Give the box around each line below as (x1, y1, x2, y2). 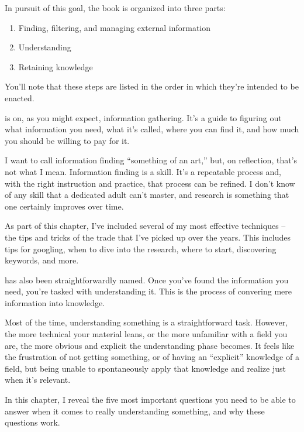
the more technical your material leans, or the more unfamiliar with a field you (5, 328, 288, 340)
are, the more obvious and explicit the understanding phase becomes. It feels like (5, 339, 295, 351)
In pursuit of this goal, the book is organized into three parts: (5, 2, 226, 13)
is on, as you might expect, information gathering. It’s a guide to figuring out (5, 111, 282, 124)
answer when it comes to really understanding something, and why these (5, 404, 265, 417)
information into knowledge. (5, 296, 105, 308)
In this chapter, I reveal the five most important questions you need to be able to (5, 393, 296, 406)
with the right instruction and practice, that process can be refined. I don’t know (5, 177, 295, 189)
